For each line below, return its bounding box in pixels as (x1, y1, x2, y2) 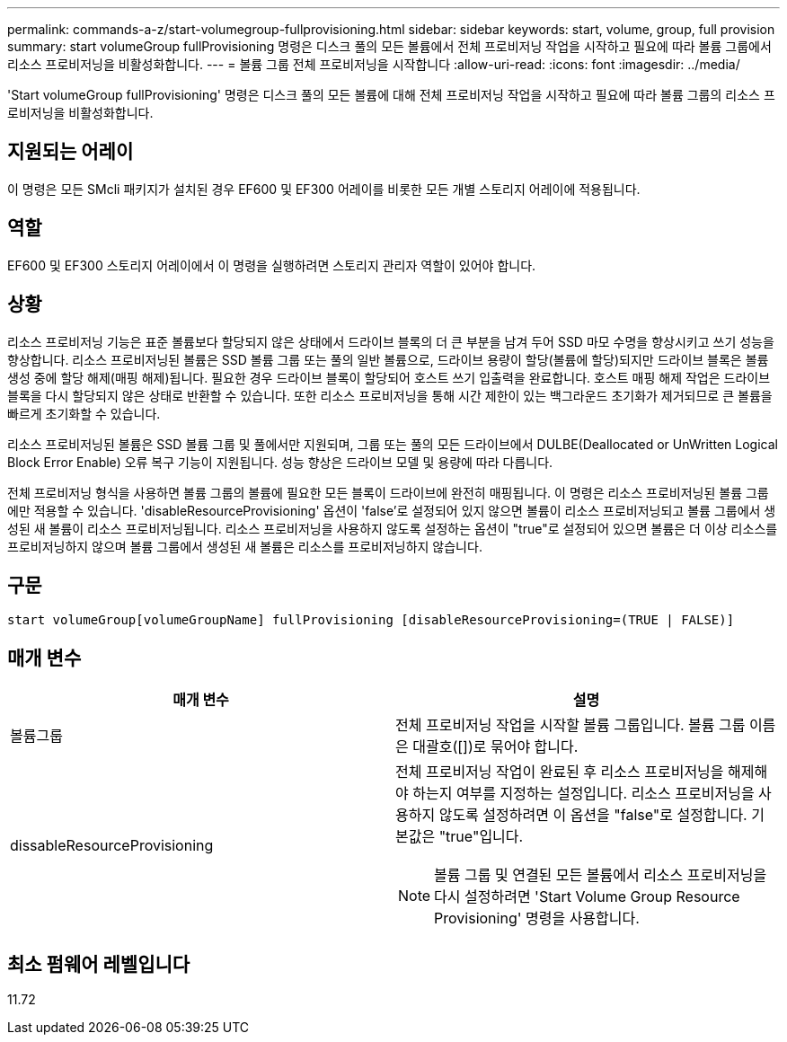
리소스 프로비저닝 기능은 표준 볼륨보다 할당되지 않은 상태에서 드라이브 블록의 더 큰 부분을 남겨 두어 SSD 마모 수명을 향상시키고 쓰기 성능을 (7, 333, 774, 349)
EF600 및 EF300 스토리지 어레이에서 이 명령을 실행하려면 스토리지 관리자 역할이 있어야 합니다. (7, 257, 536, 273)
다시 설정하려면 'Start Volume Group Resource (434, 887, 740, 906)
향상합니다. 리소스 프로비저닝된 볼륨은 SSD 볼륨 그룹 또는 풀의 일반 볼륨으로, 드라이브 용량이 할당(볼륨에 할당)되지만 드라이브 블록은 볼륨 (7, 351, 769, 367)
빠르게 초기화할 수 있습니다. (7, 405, 161, 421)
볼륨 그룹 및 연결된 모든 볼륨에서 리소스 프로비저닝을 (434, 866, 767, 885)
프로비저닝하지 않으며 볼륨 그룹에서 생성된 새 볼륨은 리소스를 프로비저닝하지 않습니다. (7, 538, 482, 554)
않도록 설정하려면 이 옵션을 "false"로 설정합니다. (438, 806, 747, 825)
